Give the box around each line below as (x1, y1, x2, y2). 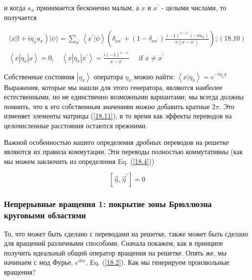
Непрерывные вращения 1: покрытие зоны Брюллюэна (4, 198, 212, 210)
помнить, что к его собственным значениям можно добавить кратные (4, 101, 210, 111)
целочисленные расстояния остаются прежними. (4, 120, 147, 131)
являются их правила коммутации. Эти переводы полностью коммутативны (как (4, 146, 243, 157)
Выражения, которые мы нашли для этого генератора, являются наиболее (4, 82, 223, 92)
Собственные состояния (4, 71, 75, 81)
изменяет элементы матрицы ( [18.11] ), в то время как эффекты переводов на (4, 111, 232, 121)
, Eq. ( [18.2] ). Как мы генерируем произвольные (85, 257, 229, 267)
